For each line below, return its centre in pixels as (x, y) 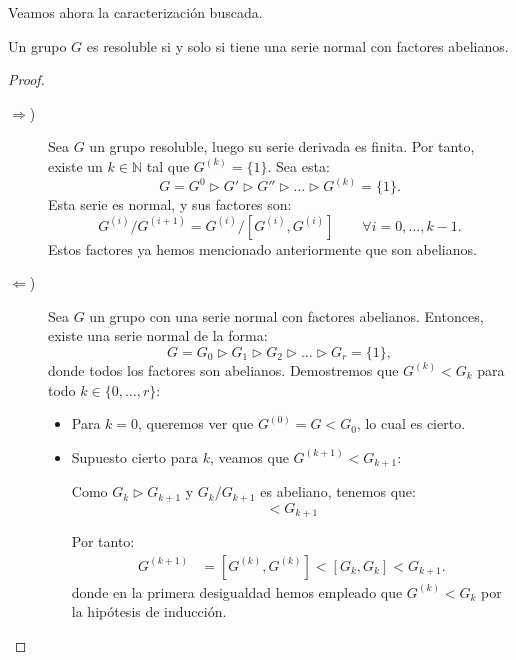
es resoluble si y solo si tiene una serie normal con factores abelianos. (297, 45)
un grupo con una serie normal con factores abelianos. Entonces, (286, 315)
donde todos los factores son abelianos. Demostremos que (223, 369)
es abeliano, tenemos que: (338, 491)
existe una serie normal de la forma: (158, 335)
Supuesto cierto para (134, 456)
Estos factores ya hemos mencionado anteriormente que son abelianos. (262, 248)
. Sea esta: (298, 165)
